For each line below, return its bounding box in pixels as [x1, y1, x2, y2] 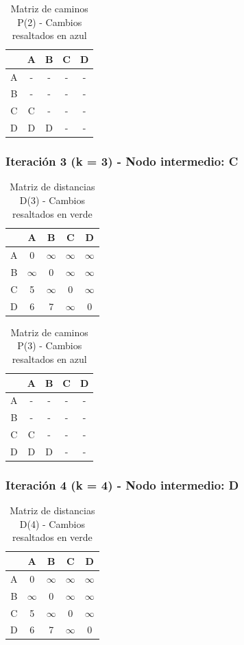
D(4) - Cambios [19, 516, 85, 531]
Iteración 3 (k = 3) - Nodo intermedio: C [5, 153, 239, 170]
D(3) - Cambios [19, 193, 85, 207]
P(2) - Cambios [17, 14, 82, 29]
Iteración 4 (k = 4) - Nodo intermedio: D [5, 476, 239, 493]
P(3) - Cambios [17, 338, 82, 353]
